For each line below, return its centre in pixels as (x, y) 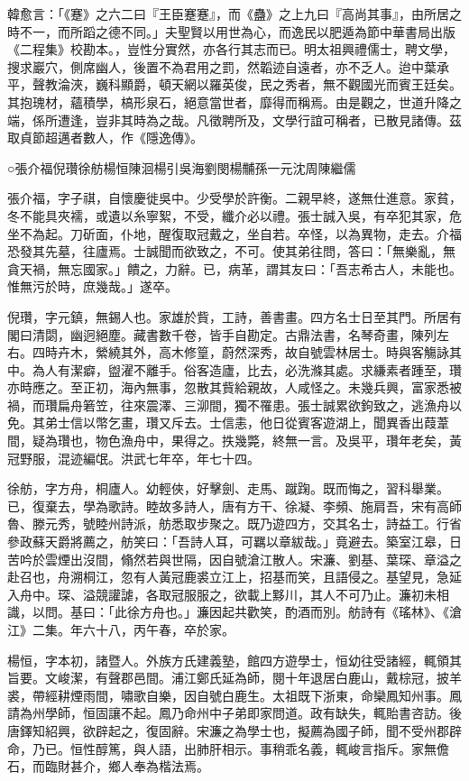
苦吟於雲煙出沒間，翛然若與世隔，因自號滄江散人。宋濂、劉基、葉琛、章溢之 (234, 559)
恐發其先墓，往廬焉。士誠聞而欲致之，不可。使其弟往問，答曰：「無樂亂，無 (231, 251)
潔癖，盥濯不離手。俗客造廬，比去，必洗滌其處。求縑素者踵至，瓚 (266, 369)
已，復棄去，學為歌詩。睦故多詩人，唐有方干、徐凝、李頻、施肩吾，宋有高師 (234, 505)
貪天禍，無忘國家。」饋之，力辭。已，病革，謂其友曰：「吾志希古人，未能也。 (234, 268)
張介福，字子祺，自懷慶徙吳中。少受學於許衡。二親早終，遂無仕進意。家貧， (234, 198)
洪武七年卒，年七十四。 (190, 458)
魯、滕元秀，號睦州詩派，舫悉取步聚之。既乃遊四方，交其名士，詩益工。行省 (234, 524)
